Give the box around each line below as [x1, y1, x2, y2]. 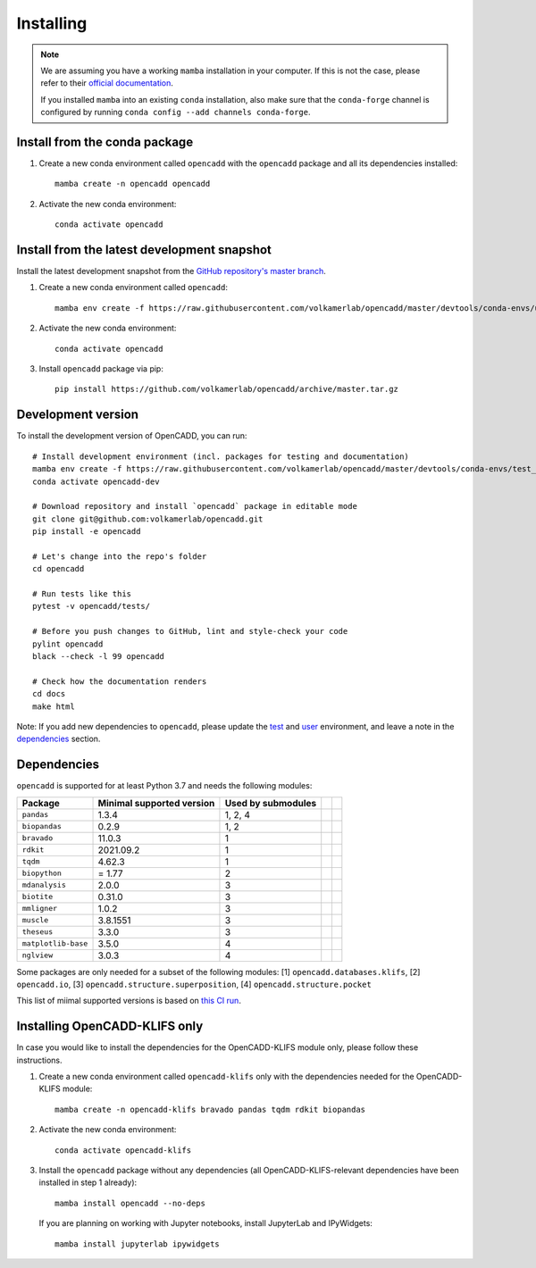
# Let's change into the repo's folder [32, 551, 207, 562]
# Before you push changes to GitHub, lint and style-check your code [32, 626, 348, 637]
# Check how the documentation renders [32, 676, 207, 687]
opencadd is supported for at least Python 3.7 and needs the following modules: [16, 780, 313, 791]
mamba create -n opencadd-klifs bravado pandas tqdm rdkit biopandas [54, 1104, 366, 1114]
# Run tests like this [32, 589, 132, 599]
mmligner [21, 904, 58, 913]
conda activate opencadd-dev [32, 476, 160, 487]
